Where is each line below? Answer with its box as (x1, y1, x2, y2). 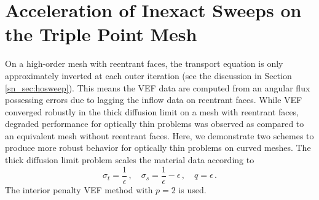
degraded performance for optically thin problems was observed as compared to (5, 117, 304, 130)
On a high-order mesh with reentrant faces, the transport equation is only (5, 57, 283, 70)
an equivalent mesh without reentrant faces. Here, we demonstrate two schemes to (5, 129, 314, 142)
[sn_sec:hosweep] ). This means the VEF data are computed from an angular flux (5, 81, 310, 94)
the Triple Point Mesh (5, 21, 197, 47)
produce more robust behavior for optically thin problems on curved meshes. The (5, 141, 311, 154)
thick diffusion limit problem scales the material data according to (5, 153, 254, 166)
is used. (178, 183, 207, 196)
